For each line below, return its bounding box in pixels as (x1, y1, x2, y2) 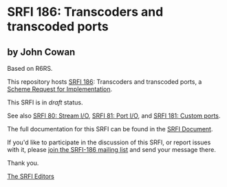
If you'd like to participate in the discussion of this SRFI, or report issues (7, 138, 211, 146)
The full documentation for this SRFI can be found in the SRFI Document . (7, 125, 213, 133)
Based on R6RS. (7, 65, 53, 72)
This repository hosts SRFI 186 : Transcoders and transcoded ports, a (7, 78, 202, 86)
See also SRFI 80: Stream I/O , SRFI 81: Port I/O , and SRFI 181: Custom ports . (7, 111, 221, 120)
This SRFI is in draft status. (7, 98, 83, 107)
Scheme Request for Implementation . (7, 85, 113, 93)
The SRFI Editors (7, 173, 55, 180)
